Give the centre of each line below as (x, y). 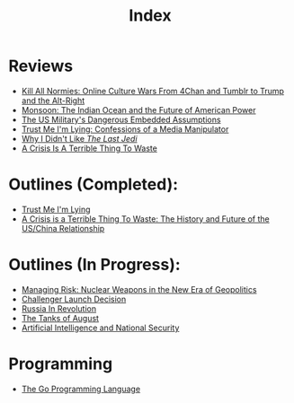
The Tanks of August (60, 318)
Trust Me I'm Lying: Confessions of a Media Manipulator (125, 129)
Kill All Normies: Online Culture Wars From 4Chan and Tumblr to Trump (153, 91)
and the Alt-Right (53, 101)
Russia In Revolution (59, 308)
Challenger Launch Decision (74, 299)
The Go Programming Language (81, 389)
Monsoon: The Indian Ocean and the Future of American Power (138, 110)
